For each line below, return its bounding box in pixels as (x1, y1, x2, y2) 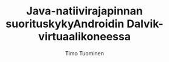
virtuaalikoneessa (38, 30, 131, 43)
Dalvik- (126, 17, 164, 31)
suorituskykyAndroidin (5, 17, 125, 31)
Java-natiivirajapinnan (26, 4, 143, 18)
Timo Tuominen (64, 49, 105, 57)
